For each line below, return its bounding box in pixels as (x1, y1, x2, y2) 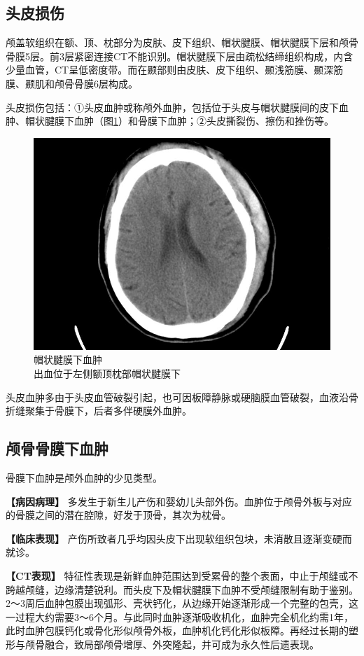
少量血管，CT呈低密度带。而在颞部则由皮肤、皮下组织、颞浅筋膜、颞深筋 (6, 62, 344, 77)
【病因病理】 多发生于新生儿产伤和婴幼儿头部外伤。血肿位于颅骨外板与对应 (6, 494, 352, 508)
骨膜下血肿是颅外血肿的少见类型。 (6, 470, 162, 484)
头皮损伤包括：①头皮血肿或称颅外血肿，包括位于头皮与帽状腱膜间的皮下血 (6, 99, 349, 114)
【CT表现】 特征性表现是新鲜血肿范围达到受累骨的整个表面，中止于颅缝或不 (6, 568, 358, 582)
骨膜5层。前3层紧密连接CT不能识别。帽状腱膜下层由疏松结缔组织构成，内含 (6, 48, 353, 63)
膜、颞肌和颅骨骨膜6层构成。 (6, 76, 138, 90)
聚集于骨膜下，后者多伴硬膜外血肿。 (24, 403, 192, 418)
